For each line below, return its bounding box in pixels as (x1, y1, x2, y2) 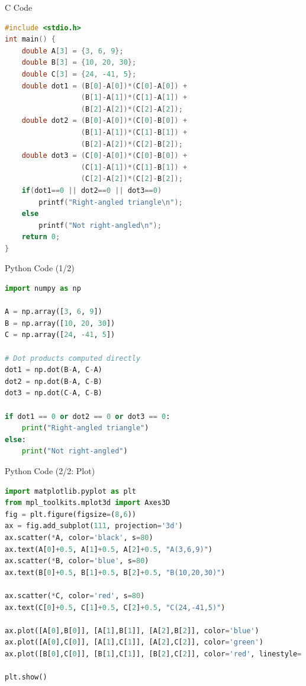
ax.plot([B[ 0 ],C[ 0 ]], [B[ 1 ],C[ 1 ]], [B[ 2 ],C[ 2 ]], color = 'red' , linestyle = (5, 649, 302, 658)
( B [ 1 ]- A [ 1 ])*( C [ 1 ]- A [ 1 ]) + (80, 93, 188, 102)
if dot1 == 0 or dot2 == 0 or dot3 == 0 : (5, 412, 170, 421)
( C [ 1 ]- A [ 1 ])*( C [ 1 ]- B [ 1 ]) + (80, 163, 188, 171)
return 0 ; (21, 233, 60, 242)
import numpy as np (5, 284, 81, 293)
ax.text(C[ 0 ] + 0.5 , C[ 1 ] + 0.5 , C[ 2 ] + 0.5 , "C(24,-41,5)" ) (5, 603, 226, 612)
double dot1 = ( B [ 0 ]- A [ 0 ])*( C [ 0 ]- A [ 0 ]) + (21, 81, 188, 90)
